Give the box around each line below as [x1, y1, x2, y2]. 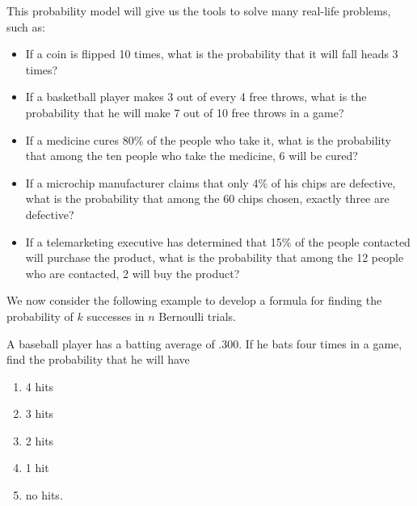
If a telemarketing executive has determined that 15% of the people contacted [25, 233, 411, 250]
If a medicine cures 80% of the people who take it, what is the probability [25, 131, 391, 148]
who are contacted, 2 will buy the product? [25, 264, 240, 281]
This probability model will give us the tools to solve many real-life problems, [6, 2, 391, 19]
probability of [6, 307, 74, 324]
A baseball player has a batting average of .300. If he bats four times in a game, [6, 335, 402, 352]
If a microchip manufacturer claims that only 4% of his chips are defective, [25, 174, 396, 191]
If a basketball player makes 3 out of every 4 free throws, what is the [25, 88, 367, 105]
